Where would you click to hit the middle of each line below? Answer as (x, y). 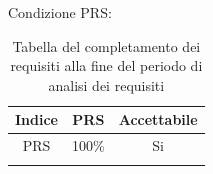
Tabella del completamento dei (106, 45)
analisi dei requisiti (106, 84)
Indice (36, 119)
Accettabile (158, 119)
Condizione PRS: (60, 12)
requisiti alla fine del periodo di (106, 65)
